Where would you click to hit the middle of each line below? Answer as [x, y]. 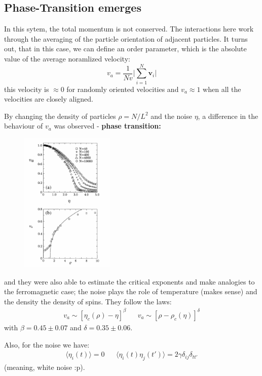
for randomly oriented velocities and [123, 89]
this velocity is [27, 89]
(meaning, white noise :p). [45, 367]
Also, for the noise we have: [47, 344]
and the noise [171, 116]
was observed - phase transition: [107, 126]
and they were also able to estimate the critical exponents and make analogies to [129, 281]
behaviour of [24, 126]
